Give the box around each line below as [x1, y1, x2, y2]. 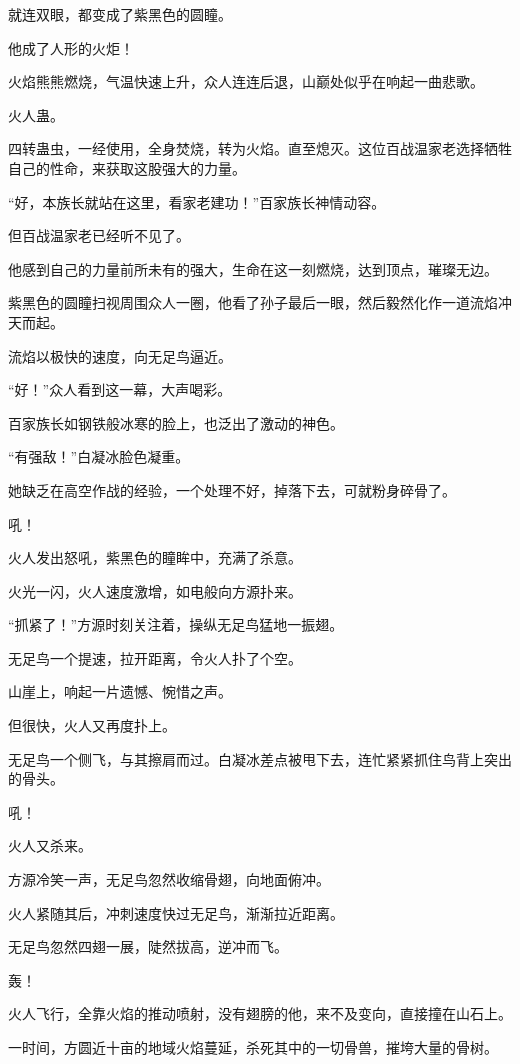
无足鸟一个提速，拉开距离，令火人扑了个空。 [8, 647, 302, 668]
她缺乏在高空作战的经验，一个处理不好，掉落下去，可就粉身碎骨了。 [8, 479, 456, 500]
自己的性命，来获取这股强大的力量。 [8, 157, 246, 178]
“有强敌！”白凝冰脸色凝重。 [8, 446, 190, 467]
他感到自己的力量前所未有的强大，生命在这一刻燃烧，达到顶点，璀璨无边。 [8, 258, 498, 279]
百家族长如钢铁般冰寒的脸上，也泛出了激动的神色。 [8, 412, 344, 433]
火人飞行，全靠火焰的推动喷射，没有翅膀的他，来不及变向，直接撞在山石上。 [8, 1003, 512, 1024]
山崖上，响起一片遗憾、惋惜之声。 [8, 681, 232, 702]
